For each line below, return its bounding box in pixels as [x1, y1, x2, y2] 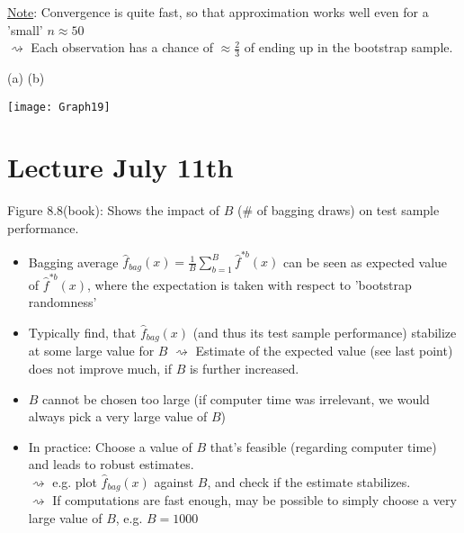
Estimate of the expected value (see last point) [195, 341, 453, 360]
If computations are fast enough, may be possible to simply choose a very [52, 491, 457, 510]
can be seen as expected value [282, 252, 448, 271]
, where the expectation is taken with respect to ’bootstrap [87, 275, 412, 294]
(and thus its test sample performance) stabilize [192, 323, 457, 341]
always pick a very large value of [28, 407, 208, 426]
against [154, 473, 194, 492]
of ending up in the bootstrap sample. [244, 38, 453, 57]
